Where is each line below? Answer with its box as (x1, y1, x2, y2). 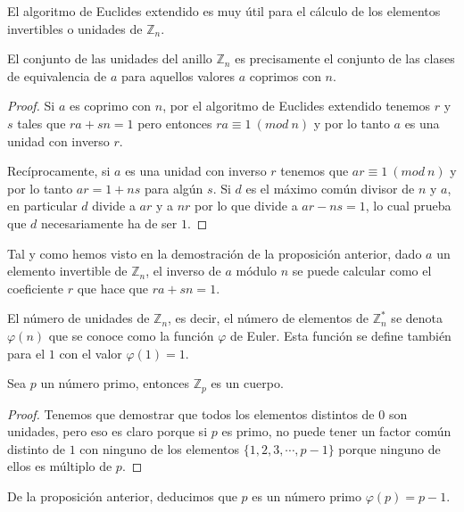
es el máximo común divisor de (245, 178, 415, 197)
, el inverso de (145, 261, 221, 280)
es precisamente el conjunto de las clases (235, 49, 455, 68)
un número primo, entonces (40, 374, 189, 392)
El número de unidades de (7, 309, 150, 327)
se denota (391, 309, 443, 327)
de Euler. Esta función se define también (229, 326, 452, 344)
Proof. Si (7, 96, 55, 115)
